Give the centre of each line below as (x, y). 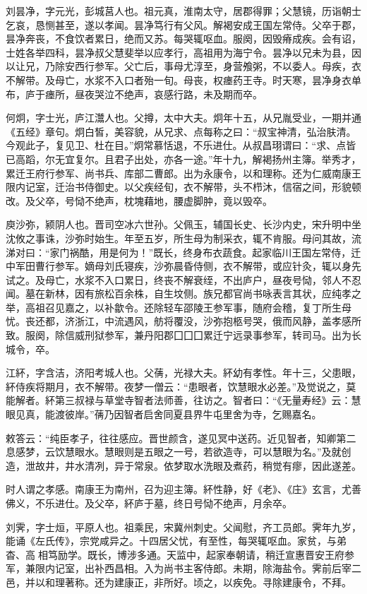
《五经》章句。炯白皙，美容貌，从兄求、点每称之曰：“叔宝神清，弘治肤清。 (181, 131)
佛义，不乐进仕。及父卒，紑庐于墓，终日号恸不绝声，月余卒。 (149, 503)
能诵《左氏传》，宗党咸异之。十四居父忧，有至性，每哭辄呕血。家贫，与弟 (176, 541)
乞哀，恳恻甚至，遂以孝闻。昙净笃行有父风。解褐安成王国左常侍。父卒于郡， (183, 24)
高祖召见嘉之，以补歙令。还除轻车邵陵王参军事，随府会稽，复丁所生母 (188, 307)
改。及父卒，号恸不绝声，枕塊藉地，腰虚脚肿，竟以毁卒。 (139, 200)
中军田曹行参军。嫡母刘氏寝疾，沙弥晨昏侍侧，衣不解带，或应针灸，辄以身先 (183, 266)
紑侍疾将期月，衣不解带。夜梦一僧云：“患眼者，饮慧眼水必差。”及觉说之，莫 (181, 386)
